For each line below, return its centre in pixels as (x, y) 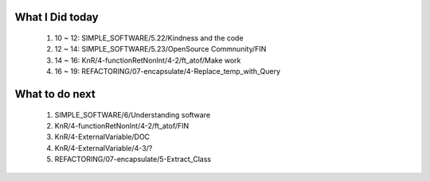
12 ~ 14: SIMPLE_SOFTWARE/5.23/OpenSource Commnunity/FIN (160, 49)
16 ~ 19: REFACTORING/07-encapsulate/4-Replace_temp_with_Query (167, 71)
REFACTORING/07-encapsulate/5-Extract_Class (133, 160)
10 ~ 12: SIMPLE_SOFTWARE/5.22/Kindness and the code (149, 38)
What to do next (55, 94)
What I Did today (57, 17)
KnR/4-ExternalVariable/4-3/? (104, 148)
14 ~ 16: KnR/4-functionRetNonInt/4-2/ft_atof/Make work (148, 60)
